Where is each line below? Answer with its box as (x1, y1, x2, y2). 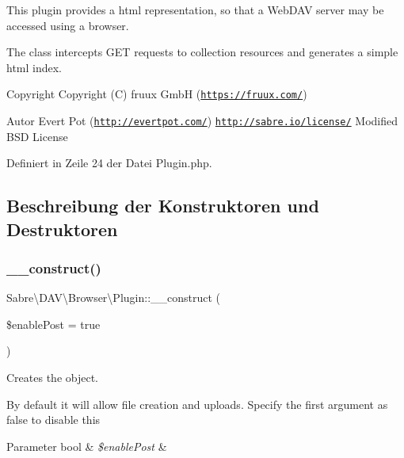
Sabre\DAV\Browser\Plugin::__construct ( (6, 289, 221, 306)
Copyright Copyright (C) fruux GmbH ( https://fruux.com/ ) (6, 86, 307, 102)
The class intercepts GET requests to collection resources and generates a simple (6, 44, 398, 60)
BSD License (6, 128, 68, 144)
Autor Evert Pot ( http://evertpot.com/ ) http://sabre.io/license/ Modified (6, 113, 398, 129)
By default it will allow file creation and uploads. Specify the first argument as (6, 395, 388, 412)
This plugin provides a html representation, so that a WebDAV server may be (6, 2, 384, 17)
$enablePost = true (6, 315, 101, 332)
